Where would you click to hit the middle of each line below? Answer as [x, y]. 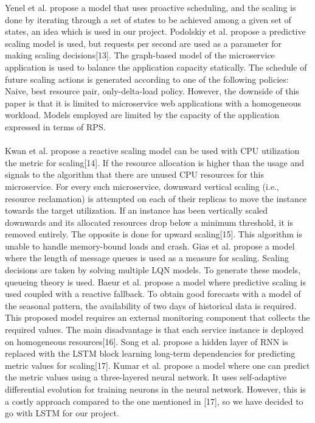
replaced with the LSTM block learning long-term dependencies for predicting [150, 353]
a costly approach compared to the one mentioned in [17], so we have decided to [154, 401]
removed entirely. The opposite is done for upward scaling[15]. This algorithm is [154, 234]
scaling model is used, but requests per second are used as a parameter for [144, 43]
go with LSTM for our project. [62, 413]
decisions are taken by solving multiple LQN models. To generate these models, [153, 270]
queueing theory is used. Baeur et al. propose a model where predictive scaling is [156, 281]
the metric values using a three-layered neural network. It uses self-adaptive [146, 377]
